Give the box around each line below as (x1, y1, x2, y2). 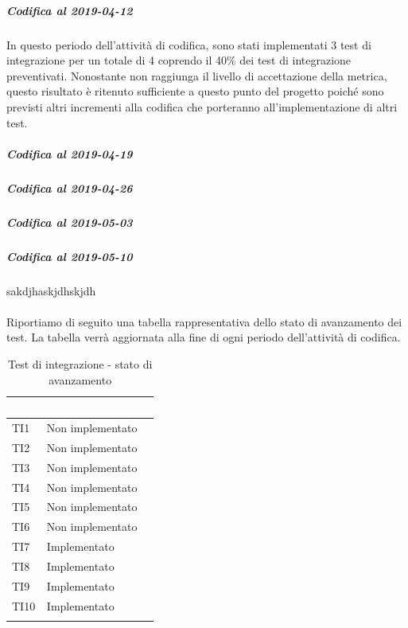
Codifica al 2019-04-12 (6, 2, 133, 18)
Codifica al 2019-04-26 (6, 179, 133, 196)
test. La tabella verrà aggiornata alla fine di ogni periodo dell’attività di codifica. (6, 329, 401, 345)
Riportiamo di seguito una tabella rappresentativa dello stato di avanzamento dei (6, 313, 402, 330)
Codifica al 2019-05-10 (6, 248, 133, 264)
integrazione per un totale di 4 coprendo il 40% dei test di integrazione (6, 52, 352, 68)
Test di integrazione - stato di (8, 355, 153, 372)
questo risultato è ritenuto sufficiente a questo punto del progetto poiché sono (6, 83, 384, 99)
